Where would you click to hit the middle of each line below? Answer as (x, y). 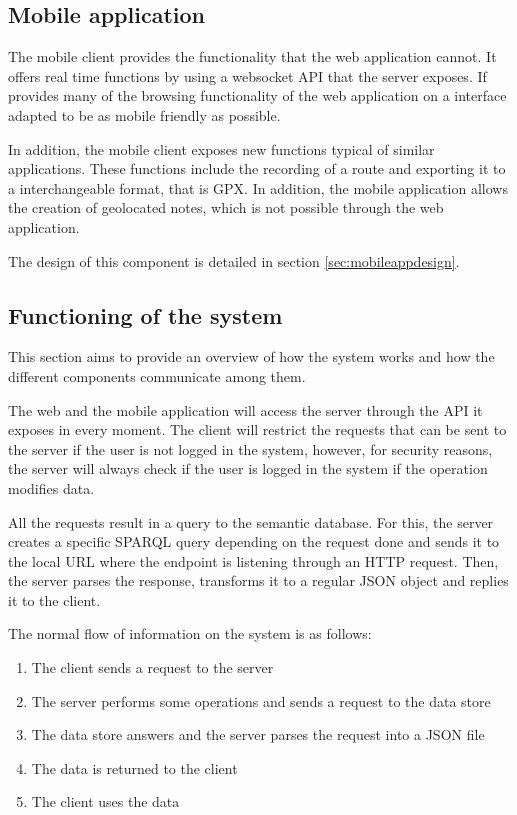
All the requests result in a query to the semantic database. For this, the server (251, 521)
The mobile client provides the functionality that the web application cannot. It (252, 56)
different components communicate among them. (157, 375)
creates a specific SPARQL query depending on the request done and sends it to (254, 541)
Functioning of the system (145, 314)
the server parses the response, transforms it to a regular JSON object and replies (258, 580)
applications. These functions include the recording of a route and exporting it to (257, 168)
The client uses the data (105, 801)
